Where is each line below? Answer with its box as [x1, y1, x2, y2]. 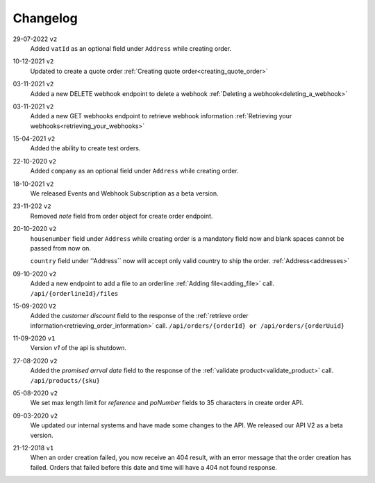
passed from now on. [30, 244, 92, 252]
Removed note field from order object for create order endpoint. [30, 212, 213, 220]
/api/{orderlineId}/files [30, 290, 119, 297]
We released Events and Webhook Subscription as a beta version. [30, 189, 219, 198]
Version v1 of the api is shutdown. [30, 344, 127, 352]
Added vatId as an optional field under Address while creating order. [30, 44, 232, 52]
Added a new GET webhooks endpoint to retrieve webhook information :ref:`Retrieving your [30, 112, 292, 120]
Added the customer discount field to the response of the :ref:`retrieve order [30, 312, 249, 320]
